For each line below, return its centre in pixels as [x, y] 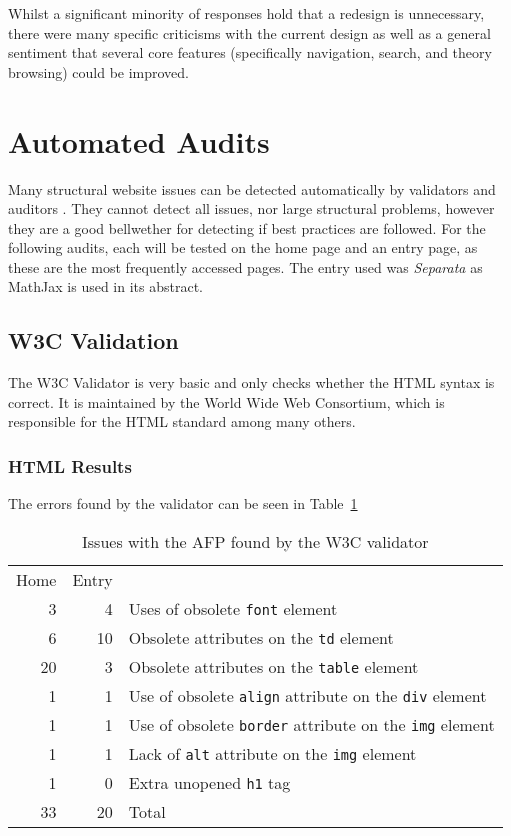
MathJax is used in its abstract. [105, 286]
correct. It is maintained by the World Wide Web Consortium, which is [226, 401]
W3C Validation [93, 340]
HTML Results [70, 465]
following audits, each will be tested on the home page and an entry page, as [243, 247]
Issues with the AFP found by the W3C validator [255, 541]
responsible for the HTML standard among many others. [182, 421]
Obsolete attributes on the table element [273, 666]
